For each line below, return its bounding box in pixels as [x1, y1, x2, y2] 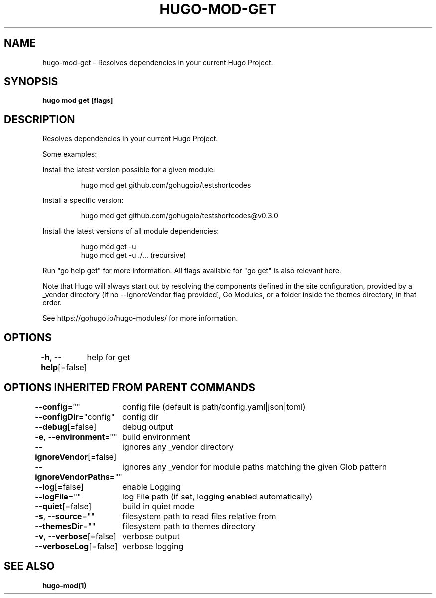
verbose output [122, 531, 180, 541]
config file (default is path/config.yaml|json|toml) [122, 401, 306, 412]
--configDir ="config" [35, 411, 115, 422]
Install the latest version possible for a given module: [42, 165, 215, 174]
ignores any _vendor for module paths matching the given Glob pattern [122, 461, 387, 472]
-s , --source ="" [35, 511, 95, 521]
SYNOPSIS [4, 75, 58, 88]
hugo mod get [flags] [42, 96, 113, 105]
